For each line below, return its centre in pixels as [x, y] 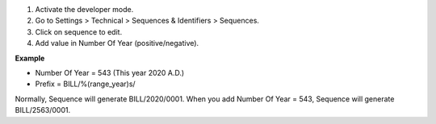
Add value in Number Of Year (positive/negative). [117, 43]
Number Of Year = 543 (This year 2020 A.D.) [110, 72]
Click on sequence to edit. [79, 31]
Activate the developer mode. [84, 9]
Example [30, 58]
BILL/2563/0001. [43, 110]
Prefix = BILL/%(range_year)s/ [86, 84]
